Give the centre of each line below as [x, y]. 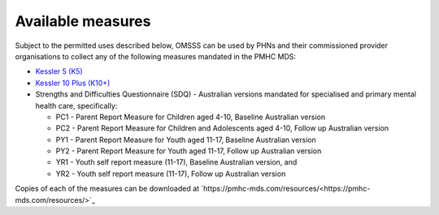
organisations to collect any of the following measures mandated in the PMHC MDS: [156, 56]
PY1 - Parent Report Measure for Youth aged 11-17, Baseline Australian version [186, 140]
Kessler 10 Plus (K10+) [73, 83]
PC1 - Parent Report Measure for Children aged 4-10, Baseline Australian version [190, 117]
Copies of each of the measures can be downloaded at [107, 189]
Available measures [83, 21]
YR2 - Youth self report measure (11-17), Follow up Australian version [171, 174]
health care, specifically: [76, 105]
